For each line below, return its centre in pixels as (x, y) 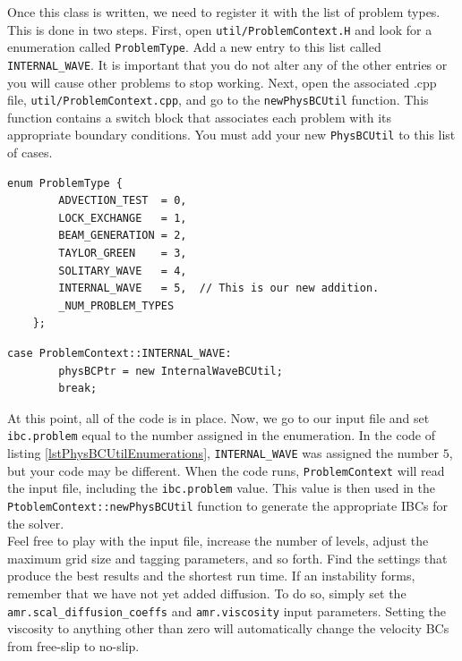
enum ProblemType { (65, 183)
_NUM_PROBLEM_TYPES (116, 305)
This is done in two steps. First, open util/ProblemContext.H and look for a (220, 29)
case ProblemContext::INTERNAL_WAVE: (120, 353)
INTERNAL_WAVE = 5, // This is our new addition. (219, 288)
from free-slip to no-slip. (73, 645)
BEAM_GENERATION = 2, (123, 236)
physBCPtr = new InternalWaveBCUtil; (171, 371)
